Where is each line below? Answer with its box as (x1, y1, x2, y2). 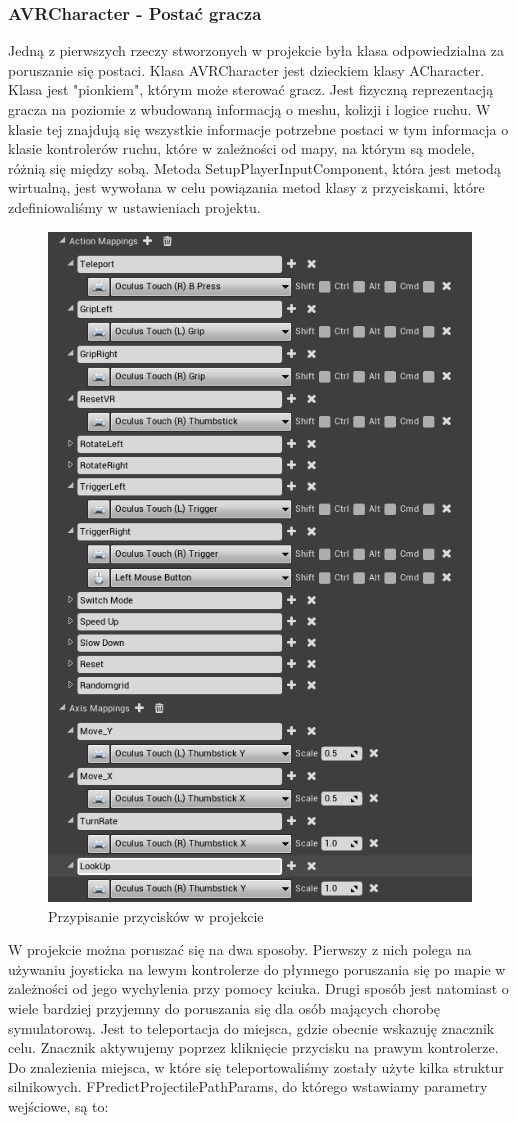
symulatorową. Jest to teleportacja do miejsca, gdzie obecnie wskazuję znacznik (8, 1017, 495, 1038)
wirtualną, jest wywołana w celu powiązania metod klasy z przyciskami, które (8, 177, 485, 198)
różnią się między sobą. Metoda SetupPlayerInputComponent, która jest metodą (8, 157, 501, 178)
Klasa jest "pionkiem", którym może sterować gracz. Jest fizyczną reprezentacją (8, 79, 494, 100)
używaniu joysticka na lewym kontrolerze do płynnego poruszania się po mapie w (8, 958, 506, 979)
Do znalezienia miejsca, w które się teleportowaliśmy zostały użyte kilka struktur (8, 1056, 504, 1077)
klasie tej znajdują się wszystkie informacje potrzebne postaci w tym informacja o (8, 118, 509, 139)
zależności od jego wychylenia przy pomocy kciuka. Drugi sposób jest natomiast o (8, 978, 509, 999)
